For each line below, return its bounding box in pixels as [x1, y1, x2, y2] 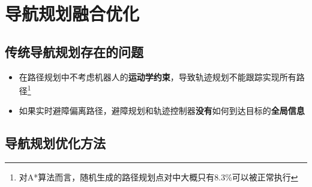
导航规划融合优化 [5, 1, 140, 26]
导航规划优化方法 [5, 134, 106, 152]
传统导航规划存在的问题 [5, 42, 143, 61]
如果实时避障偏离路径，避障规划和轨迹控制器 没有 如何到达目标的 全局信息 [19, 104, 305, 117]
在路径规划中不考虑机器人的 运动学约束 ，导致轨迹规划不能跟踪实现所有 [19, 70, 296, 83]
